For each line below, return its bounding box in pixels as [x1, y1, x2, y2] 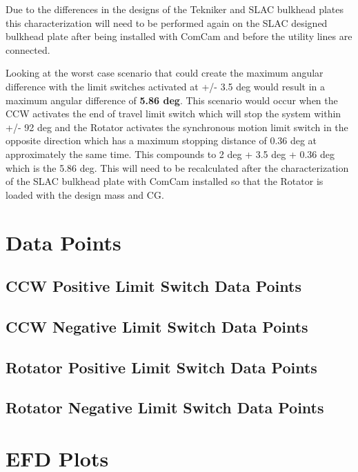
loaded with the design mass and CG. [6, 187, 164, 201]
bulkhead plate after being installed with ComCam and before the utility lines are [6, 29, 352, 43]
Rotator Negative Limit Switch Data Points [6, 397, 324, 418]
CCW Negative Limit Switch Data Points [6, 315, 308, 337]
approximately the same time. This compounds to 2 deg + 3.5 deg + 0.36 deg [6, 146, 335, 161]
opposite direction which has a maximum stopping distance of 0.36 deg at [6, 133, 317, 148]
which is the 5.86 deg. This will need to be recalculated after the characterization [6, 160, 349, 175]
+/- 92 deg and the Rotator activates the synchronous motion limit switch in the [6, 119, 348, 134]
